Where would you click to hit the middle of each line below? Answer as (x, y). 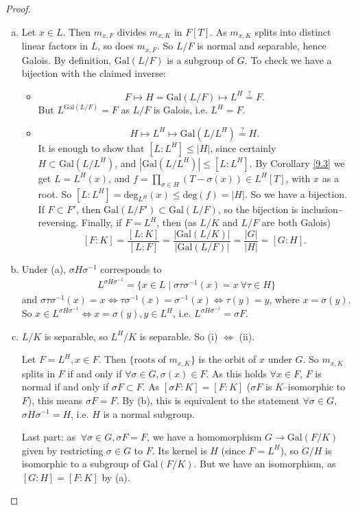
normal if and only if (65, 387)
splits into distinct (293, 31)
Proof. (18, 8)
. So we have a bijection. (296, 193)
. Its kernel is (179, 450)
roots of (150, 361)
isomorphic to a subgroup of (81, 464)
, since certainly (243, 147)
